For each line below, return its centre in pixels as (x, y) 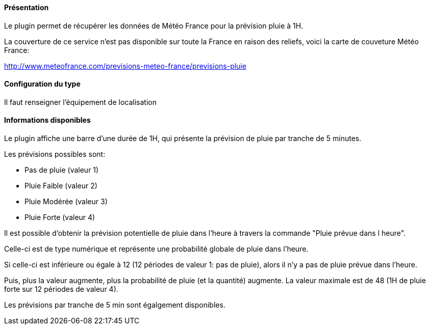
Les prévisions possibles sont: (55, 154)
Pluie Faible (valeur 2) (61, 186)
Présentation (27, 7)
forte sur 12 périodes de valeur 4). (61, 289)
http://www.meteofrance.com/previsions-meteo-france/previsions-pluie (125, 66)
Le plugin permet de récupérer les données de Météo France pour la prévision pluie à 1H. (154, 25)
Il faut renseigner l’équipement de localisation (80, 102)
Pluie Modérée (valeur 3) (66, 202)
